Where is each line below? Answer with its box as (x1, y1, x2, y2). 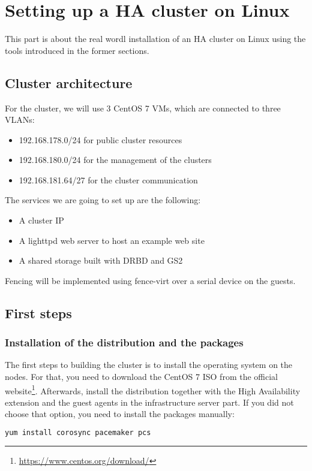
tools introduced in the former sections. (5, 44, 149, 56)
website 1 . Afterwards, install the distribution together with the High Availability (5, 382, 301, 397)
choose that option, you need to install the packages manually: (5, 407, 235, 420)
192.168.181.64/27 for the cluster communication (19, 173, 198, 186)
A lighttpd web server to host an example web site (19, 234, 205, 246)
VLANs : (5, 113, 35, 126)
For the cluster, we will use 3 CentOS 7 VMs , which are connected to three (5, 101, 281, 114)
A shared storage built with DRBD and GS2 (19, 254, 183, 267)
